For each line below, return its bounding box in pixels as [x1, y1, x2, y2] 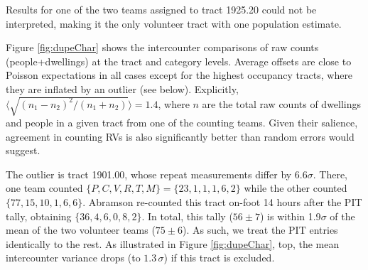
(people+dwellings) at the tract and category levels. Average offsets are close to [6, 53, 352, 68]
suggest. [6, 143, 40, 158]
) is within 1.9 [259, 208, 321, 223]
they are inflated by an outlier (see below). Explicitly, [6, 81, 239, 96]
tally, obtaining [6, 208, 72, 223]
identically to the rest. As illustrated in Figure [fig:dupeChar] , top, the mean [6, 236, 340, 251]
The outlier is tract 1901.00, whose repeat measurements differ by [6, 166, 292, 181]
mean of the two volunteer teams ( [6, 222, 156, 237]
